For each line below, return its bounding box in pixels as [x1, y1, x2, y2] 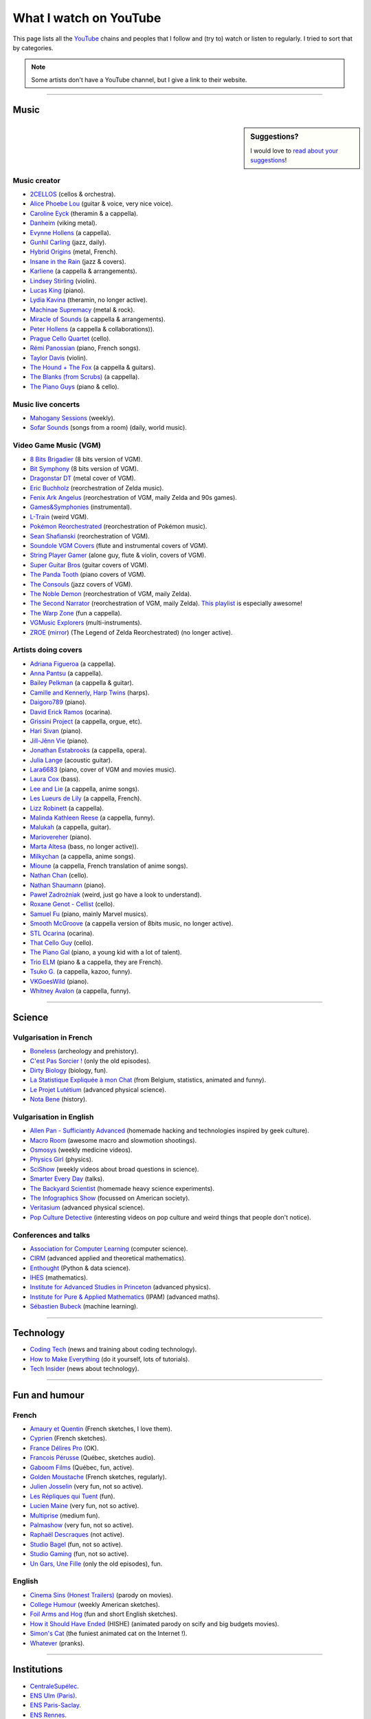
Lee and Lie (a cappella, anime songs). [30, 785, 140, 793]
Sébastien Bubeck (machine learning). [30, 1302, 139, 1311]
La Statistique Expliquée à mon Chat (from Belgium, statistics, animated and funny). [30, 1076, 267, 1084]
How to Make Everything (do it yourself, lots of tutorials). [30, 1355, 190, 1363]
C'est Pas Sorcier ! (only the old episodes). [30, 1056, 151, 1065]
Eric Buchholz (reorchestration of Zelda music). [30, 483, 164, 492]
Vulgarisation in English [12, 1112, 94, 1121]
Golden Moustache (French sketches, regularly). [30, 1473, 167, 1481]
